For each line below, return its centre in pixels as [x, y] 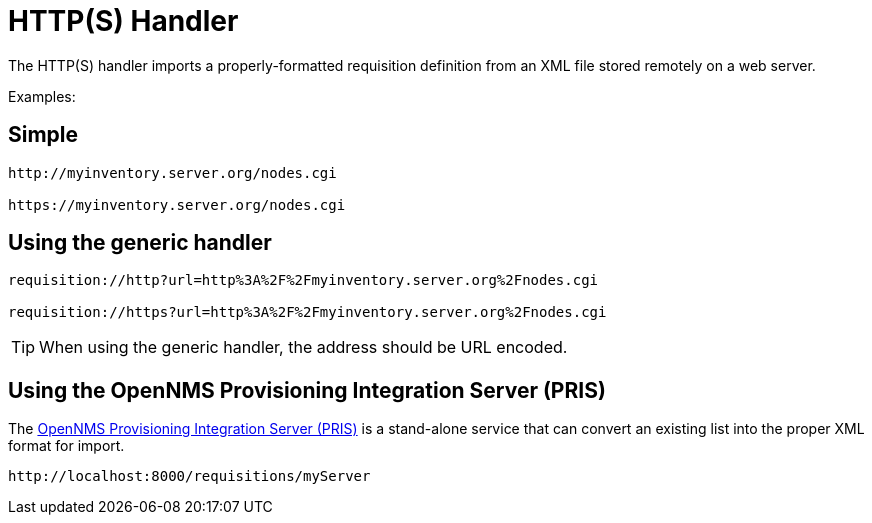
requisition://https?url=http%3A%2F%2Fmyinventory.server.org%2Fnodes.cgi [307, 312]
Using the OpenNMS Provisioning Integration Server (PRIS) [307, 390]
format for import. [66, 446]
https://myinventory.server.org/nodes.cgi [177, 204]
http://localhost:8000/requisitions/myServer [189, 476]
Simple [43, 135]
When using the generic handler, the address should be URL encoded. [303, 347]
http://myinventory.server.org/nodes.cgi [172, 172]
